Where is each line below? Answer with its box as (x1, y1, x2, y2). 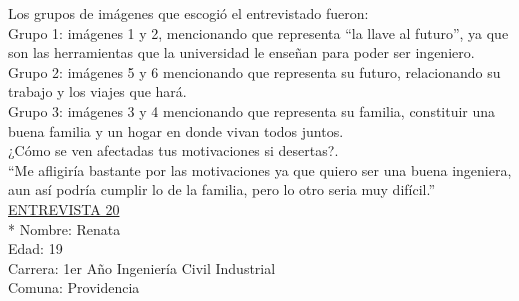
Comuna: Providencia (8, 277, 140, 298)
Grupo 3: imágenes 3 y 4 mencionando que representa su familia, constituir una (8, 100, 496, 121)
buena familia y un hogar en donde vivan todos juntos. (8, 120, 344, 141)
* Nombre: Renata (8, 218, 121, 239)
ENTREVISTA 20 (8, 198, 120, 219)
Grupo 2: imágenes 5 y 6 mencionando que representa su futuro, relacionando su (8, 61, 501, 82)
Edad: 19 (8, 238, 63, 259)
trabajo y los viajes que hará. (8, 81, 187, 102)
